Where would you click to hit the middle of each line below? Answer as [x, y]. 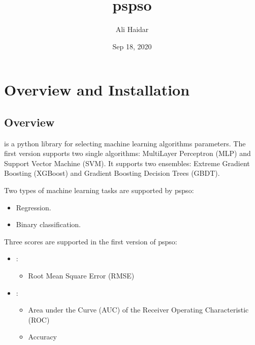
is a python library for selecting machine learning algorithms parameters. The [125, 143]
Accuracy [43, 337]
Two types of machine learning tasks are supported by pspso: [99, 190]
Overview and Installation [97, 90]
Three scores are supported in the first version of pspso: [91, 241]
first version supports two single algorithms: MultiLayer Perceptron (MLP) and [127, 153]
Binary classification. [48, 224]
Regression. [34, 207]
